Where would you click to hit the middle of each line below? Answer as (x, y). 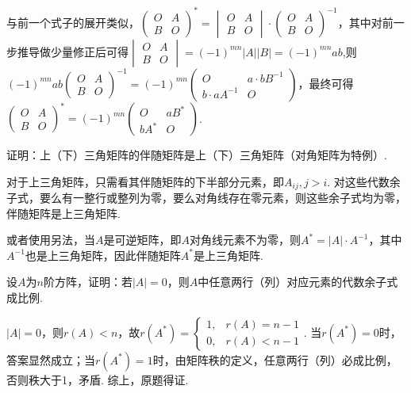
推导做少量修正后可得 (73, 51)
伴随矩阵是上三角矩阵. (63, 213)
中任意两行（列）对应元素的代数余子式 (298, 282)
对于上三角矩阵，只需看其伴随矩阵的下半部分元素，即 (145, 181)
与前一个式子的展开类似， (73, 22)
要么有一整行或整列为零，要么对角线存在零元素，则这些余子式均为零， (223, 198)
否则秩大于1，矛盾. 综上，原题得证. (98, 379)
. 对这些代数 (358, 181)
